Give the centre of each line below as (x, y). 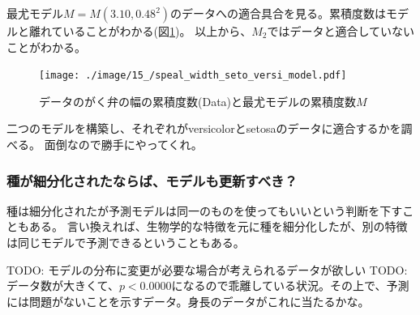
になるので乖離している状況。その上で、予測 (290, 285)
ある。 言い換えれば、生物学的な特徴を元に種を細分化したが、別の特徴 (218, 226)
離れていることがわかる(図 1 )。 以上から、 (140, 31)
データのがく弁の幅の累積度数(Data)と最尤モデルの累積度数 (198, 101)
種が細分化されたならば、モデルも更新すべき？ (152, 180)
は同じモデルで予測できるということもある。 (126, 243)
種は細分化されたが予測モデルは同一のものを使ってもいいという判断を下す (205, 210)
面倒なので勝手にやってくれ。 (123, 145)
